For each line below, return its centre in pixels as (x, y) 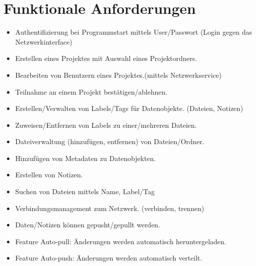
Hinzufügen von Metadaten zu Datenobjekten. (85, 158)
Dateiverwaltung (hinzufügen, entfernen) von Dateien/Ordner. (110, 141)
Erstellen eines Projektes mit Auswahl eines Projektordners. (106, 58)
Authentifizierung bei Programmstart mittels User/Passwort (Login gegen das (133, 32)
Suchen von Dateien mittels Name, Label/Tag (85, 191)
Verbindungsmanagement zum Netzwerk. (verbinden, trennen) (110, 208)
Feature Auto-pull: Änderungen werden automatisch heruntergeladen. (121, 241)
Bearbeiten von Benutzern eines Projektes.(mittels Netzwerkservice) (118, 75)
